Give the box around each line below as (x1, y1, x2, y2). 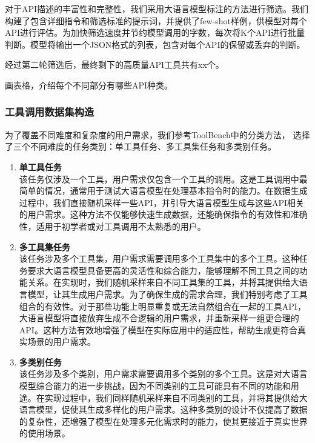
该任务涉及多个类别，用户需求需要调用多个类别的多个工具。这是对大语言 (19, 367, 308, 380)
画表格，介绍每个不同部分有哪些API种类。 (5, 78, 173, 91)
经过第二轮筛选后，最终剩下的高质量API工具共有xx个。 (5, 58, 224, 71)
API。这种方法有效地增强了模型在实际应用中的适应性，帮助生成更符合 (19, 323, 297, 336)
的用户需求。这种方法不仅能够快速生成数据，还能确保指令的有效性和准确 (19, 208, 308, 221)
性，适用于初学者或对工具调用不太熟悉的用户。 (19, 219, 206, 232)
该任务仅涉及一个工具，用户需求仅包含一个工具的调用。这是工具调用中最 (19, 172, 308, 185)
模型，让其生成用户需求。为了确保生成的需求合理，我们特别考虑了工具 (27, 287, 308, 300)
